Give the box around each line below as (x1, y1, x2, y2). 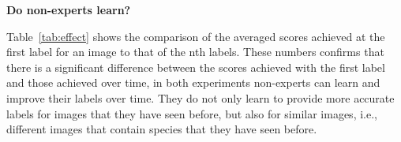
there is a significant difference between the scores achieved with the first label (6, 58, 385, 75)
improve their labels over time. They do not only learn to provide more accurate (6, 89, 395, 106)
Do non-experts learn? (6, 2, 131, 17)
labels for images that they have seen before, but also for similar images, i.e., (6, 105, 377, 121)
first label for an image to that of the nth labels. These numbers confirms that (6, 43, 384, 60)
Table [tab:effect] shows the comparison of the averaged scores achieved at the (6, 28, 385, 44)
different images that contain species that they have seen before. (6, 121, 317, 137)
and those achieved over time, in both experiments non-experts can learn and (6, 74, 380, 91)
